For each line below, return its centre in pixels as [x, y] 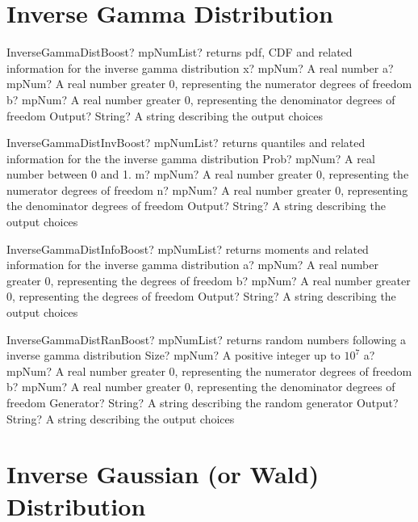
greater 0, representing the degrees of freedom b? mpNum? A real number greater [209, 280]
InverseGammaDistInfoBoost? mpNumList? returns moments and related [188, 248]
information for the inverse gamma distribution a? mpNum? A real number [192, 265]
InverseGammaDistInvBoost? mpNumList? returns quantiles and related [186, 143]
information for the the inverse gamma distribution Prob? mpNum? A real [191, 158]
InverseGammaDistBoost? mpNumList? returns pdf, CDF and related [180, 52]
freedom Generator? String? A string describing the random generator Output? [203, 402]
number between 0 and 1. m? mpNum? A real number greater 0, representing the [208, 174]
